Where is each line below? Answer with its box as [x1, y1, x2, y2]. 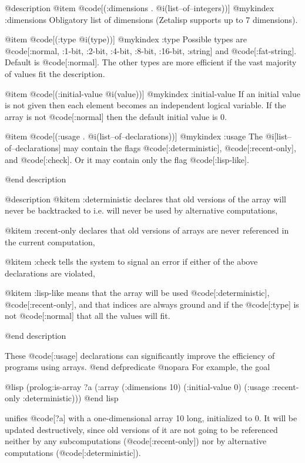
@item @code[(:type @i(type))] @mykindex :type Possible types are [5, 33, 247, 45]
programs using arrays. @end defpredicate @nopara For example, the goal [5, 361, 270, 373]
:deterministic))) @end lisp [22, 392, 119, 404]
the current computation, [5, 235, 95, 248]
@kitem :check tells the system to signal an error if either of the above [5, 255, 258, 268]
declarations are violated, [5, 267, 95, 279]
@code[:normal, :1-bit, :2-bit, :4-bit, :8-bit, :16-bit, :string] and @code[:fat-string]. [5, 44, 297, 56]
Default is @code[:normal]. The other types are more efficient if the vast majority [5, 56, 297, 68]
